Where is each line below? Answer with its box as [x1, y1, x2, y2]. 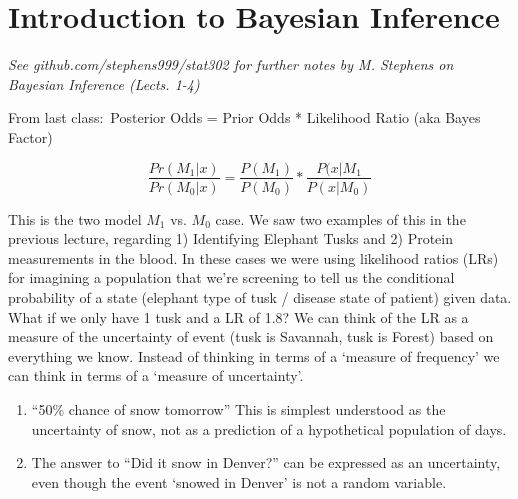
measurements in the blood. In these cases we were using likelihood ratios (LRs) [8, 247, 499, 268]
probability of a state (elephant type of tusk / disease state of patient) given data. [8, 286, 512, 307]
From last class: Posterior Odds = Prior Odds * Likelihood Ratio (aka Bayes [8, 107, 481, 128]
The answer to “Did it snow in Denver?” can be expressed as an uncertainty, [31, 452, 501, 473]
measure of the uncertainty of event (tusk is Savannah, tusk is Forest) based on [8, 326, 494, 347]
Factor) [8, 126, 53, 147]
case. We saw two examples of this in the [215, 208, 466, 229]
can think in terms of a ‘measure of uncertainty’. [8, 365, 304, 386]
